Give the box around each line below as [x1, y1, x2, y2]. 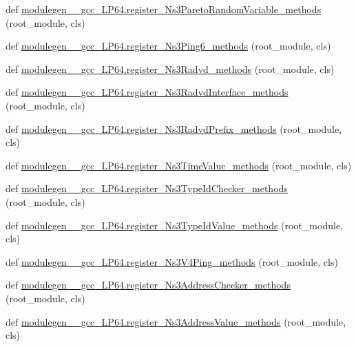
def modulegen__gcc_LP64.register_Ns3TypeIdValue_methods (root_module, [6, 218, 343, 232]
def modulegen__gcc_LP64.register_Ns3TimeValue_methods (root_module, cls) [6, 158, 352, 172]
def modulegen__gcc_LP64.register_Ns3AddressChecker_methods [6, 277, 291, 292]
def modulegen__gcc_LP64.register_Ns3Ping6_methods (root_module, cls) [6, 39, 331, 53]
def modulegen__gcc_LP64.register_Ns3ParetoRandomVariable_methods [6, 2, 322, 16]
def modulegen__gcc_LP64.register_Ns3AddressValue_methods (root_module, [6, 314, 346, 328]
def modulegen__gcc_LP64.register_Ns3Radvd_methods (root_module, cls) [6, 61, 335, 76]
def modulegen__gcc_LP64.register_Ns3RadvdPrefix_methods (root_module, [6, 121, 342, 136]
